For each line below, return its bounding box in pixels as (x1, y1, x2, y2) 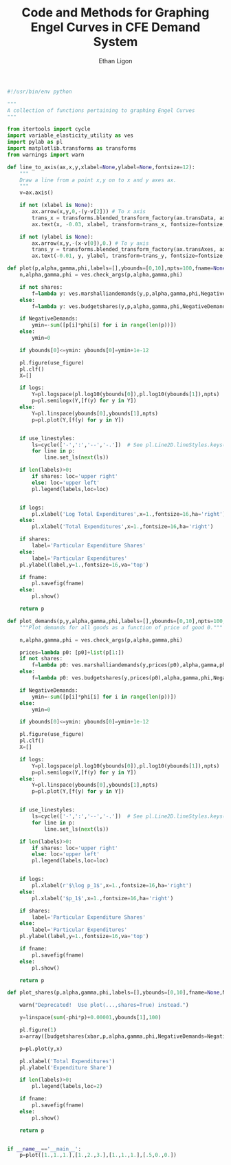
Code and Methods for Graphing (21, 5, 210, 21)
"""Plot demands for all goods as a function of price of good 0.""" (19, 624, 223, 631)
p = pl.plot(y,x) (19, 1045, 63, 1052)
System (93, 34, 138, 50)
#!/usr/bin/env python (7, 88, 72, 95)
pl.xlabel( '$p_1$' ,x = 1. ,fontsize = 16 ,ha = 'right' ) (32, 895, 174, 902)
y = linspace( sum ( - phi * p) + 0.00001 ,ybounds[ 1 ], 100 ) (19, 1014, 162, 1021)
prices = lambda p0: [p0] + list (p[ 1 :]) (19, 649, 125, 656)
